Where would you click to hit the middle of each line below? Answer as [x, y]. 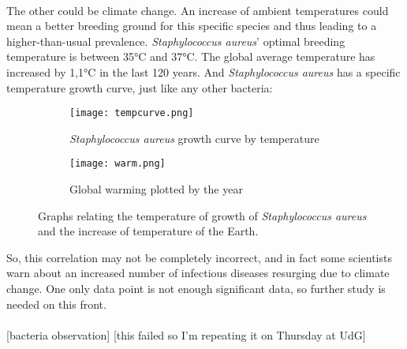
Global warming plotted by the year [156, 189]
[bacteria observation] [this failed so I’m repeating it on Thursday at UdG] [186, 334]
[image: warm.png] [118, 164]
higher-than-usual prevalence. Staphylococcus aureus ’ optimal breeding [176, 41]
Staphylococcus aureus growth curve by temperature [194, 138]
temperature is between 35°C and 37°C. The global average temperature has [191, 56]
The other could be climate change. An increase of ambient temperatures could [198, 10]
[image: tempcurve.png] [132, 113]
